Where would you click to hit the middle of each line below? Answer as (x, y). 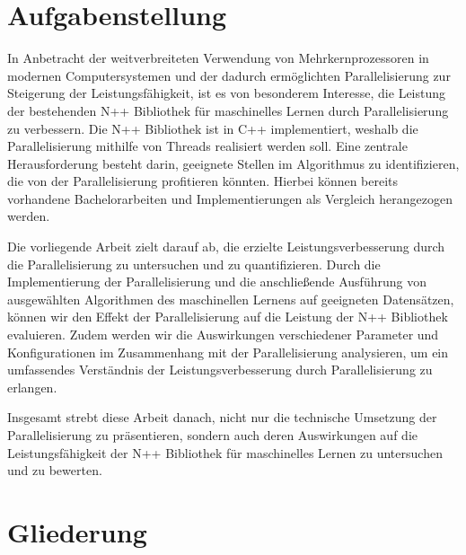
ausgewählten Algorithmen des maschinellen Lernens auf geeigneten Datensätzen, (231, 299)
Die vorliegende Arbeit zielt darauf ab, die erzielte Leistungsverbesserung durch (226, 247)
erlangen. (32, 387)
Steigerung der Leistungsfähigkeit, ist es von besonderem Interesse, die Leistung (227, 93)
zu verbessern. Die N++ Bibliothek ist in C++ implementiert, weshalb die (213, 128)
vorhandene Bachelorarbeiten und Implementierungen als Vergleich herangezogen (230, 198)
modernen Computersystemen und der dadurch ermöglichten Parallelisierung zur (229, 75)
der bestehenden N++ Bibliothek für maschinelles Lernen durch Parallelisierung (228, 110)
